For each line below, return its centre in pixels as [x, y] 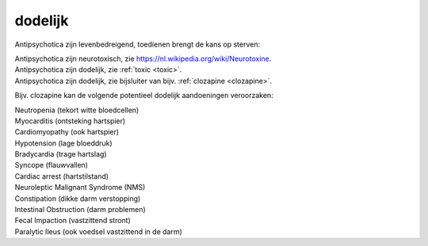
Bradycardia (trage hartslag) [61, 154]
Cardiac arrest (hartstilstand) [62, 176]
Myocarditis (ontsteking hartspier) [70, 121]
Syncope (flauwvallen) [52, 165]
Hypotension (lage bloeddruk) [63, 143]
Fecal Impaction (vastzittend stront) [73, 221]
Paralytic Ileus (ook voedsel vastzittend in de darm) [98, 231]
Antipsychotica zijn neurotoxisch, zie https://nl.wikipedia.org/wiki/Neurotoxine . [143, 59]
